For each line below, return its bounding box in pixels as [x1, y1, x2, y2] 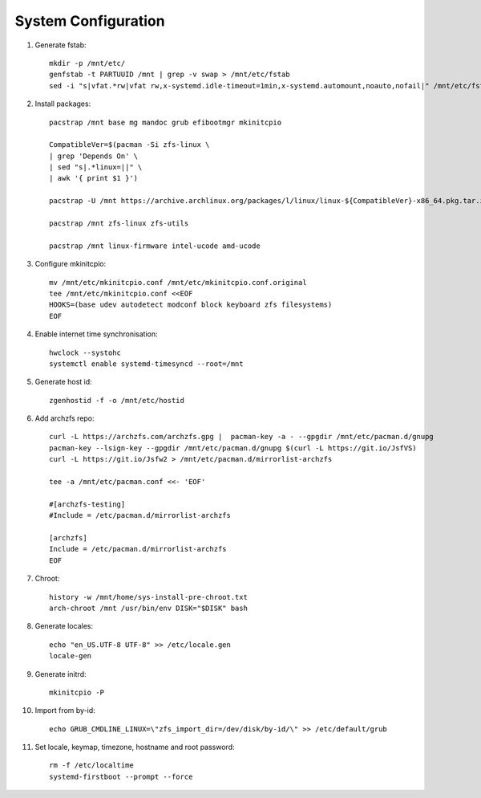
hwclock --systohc [49, 348, 122, 357]
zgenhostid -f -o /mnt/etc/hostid [49, 396, 184, 405]
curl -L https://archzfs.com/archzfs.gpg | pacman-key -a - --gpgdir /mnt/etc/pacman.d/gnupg [49, 432, 435, 442]
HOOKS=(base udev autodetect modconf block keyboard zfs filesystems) [49, 300, 333, 309]
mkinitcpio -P [49, 687, 104, 697]
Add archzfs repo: [34, 413, 95, 423]
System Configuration [14, 12, 165, 30]
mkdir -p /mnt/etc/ [49, 59, 126, 67]
